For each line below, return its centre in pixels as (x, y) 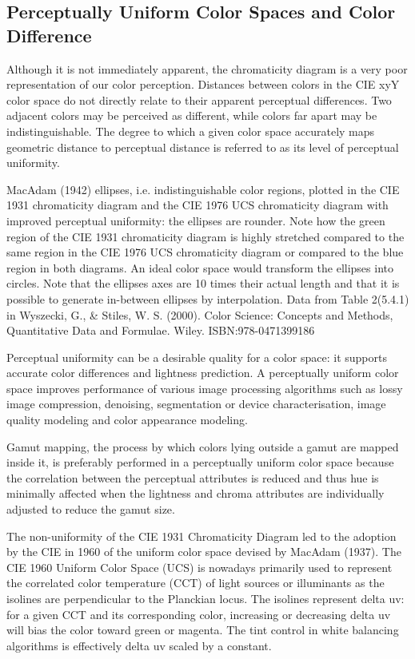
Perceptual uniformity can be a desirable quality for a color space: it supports (197, 357)
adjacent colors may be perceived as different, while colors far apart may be (192, 115)
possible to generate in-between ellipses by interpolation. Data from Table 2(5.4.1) (208, 298)
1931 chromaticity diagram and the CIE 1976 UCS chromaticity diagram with (198, 205)
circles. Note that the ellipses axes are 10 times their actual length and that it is (203, 283)
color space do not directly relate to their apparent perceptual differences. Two (199, 99)
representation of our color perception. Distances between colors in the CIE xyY (203, 84)
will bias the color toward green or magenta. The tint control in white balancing (203, 630)
